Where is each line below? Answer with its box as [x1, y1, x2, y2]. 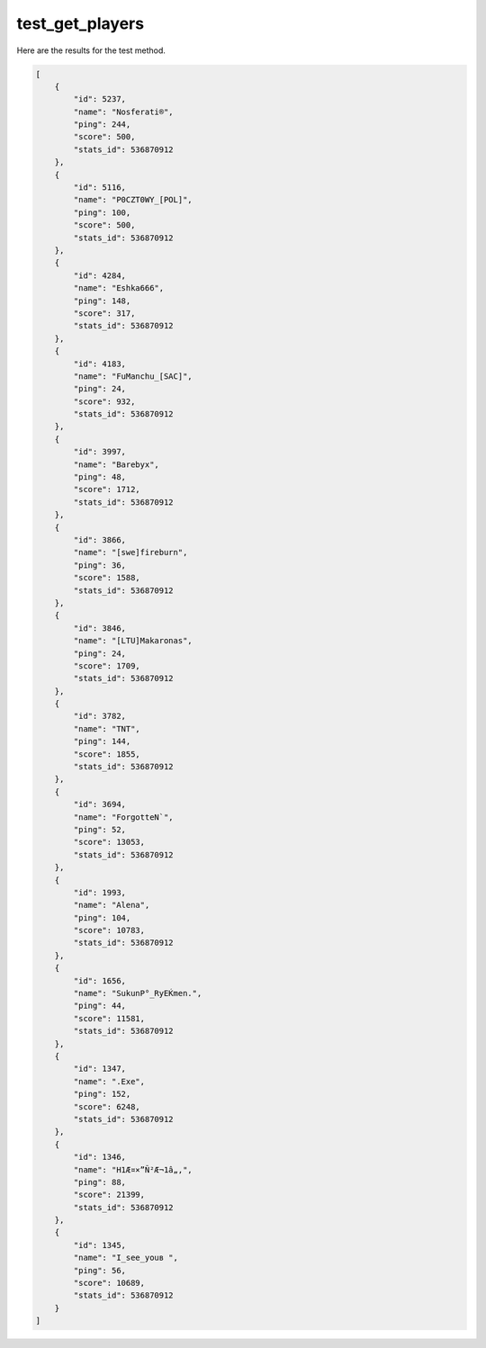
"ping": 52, [73, 824, 126, 834]
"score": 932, [73, 396, 136, 407]
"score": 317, [73, 308, 136, 319]
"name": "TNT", [73, 723, 141, 733]
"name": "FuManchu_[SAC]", [73, 371, 193, 382]
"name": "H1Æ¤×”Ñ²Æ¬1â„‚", [73, 1164, 193, 1174]
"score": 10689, [73, 1278, 146, 1289]
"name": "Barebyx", [73, 459, 159, 470]
